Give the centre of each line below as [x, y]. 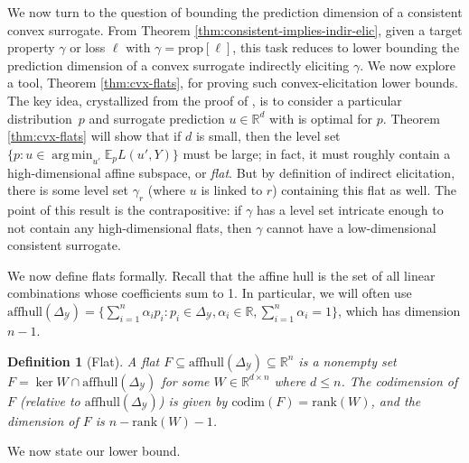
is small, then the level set [268, 136]
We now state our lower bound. [94, 451]
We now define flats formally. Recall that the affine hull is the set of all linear [221, 275]
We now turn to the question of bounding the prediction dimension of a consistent [235, 12]
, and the [396, 400]
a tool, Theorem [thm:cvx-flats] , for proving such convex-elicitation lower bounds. [233, 83]
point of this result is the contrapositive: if [125, 209]
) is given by [193, 400]
